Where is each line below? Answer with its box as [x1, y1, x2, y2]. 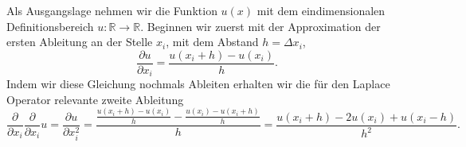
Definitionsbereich [6, 17, 94, 34]
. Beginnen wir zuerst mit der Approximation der [140, 17, 381, 34]
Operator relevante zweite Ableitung [6, 91, 184, 107]
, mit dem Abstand [166, 33, 259, 50]
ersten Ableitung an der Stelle [6, 33, 153, 50]
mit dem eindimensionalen [256, 2, 386, 18]
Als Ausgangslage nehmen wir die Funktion [6, 2, 217, 18]
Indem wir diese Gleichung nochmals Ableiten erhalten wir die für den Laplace [6, 75, 390, 92]
